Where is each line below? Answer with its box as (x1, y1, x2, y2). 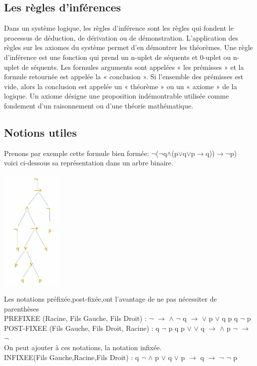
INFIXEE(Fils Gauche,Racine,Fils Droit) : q (4, 352, 139, 362)
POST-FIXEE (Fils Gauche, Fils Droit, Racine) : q (4, 322, 159, 333)
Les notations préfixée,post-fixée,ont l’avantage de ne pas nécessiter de (4, 294, 217, 304)
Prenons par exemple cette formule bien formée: (4, 148, 149, 158)
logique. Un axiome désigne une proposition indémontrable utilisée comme (4, 91, 229, 101)
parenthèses (4, 303, 39, 314)
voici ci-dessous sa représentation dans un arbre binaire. (4, 157, 173, 168)
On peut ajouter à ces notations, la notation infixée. (4, 342, 162, 353)
